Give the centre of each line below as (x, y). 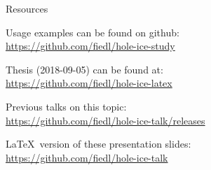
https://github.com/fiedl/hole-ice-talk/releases (105, 120)
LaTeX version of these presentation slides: (98, 144)
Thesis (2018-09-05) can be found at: (84, 69)
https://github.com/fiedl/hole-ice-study (90, 46)
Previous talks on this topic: (66, 106)
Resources (27, 8)
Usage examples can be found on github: (93, 32)
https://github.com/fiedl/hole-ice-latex (89, 83)
